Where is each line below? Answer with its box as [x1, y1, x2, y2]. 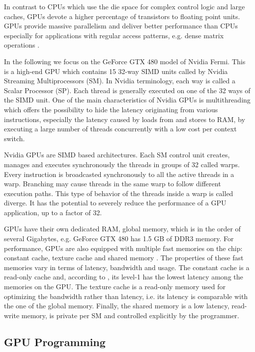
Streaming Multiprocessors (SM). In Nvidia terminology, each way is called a [4, 75, 236, 86]
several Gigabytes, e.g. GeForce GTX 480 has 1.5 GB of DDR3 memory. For [4, 233, 234, 244]
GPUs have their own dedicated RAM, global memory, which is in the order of [4, 224, 241, 234]
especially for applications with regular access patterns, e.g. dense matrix [4, 30, 224, 40]
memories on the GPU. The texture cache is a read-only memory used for [4, 281, 226, 292]
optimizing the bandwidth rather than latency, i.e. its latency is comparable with [4, 291, 248, 301]
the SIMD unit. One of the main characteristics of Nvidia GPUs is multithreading [4, 95, 251, 105]
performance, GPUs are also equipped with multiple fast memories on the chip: [4, 243, 243, 253]
